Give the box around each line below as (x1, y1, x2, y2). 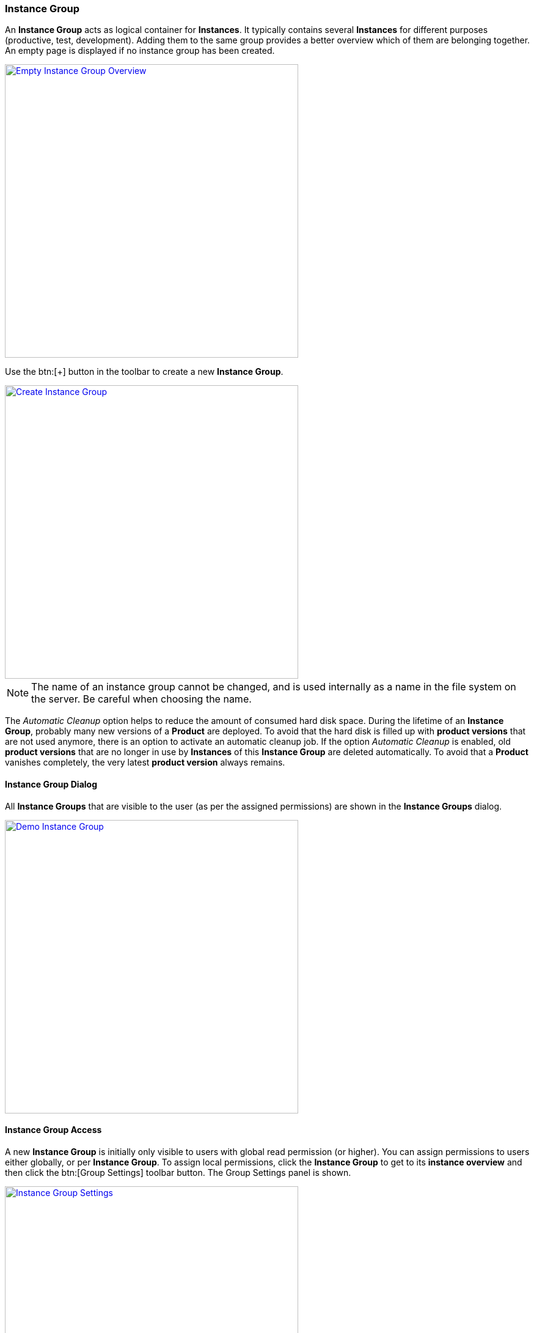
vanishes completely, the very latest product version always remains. (5, 757, 285, 768)
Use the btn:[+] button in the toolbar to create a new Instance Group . (5, 366, 283, 377)
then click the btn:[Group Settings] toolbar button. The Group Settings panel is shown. (5, 1167, 351, 1178)
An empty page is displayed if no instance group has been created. (5, 45, 275, 56)
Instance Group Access (5, 1124, 102, 1135)
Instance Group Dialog (5, 778, 97, 789)
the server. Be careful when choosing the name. (31, 693, 252, 706)
